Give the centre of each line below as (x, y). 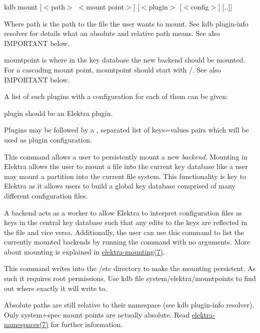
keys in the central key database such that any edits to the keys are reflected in (126, 222)
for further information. (87, 324)
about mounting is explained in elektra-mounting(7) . (84, 251)
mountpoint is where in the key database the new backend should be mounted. (125, 60)
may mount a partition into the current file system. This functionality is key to (125, 176)
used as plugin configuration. (48, 139)
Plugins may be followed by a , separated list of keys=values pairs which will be (126, 130)
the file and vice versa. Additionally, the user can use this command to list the (124, 232)
